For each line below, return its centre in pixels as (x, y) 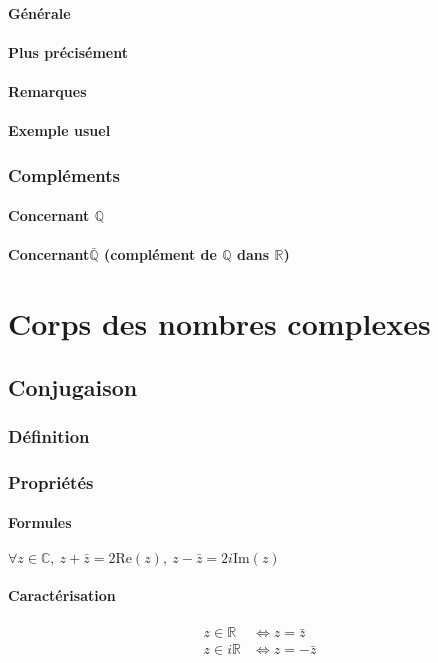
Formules (40, 522)
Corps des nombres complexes (219, 323)
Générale (39, 12)
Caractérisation (62, 595)
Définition (49, 436)
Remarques (47, 90)
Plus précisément (68, 51)
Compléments (64, 174)
